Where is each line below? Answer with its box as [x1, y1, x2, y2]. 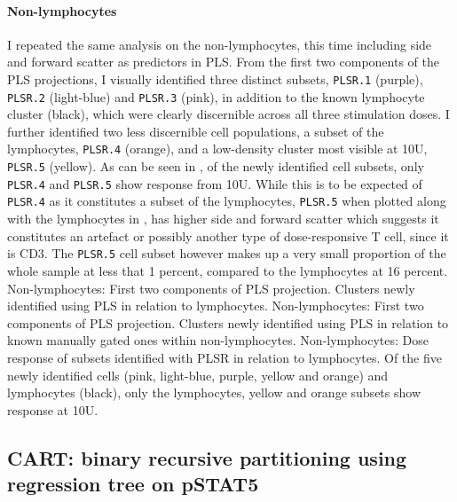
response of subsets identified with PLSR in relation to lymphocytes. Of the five [7, 348, 442, 366]
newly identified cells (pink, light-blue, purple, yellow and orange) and [7, 365, 389, 384]
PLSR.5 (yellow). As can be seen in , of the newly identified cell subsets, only [7, 157, 424, 176]
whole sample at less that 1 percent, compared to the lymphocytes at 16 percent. [7, 261, 448, 279]
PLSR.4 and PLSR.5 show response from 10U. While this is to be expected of [7, 174, 422, 192]
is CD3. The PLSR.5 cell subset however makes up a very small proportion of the [7, 244, 446, 263]
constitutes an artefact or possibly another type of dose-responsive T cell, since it [7, 226, 449, 245]
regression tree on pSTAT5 [7, 470, 259, 498]
